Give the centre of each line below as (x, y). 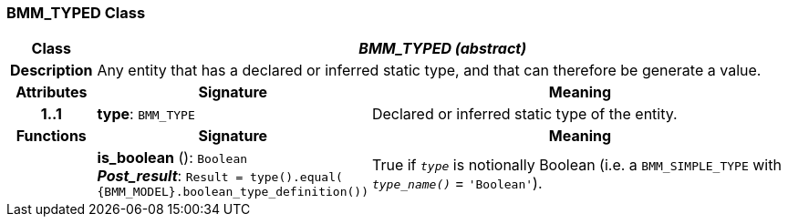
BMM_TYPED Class (76, 13)
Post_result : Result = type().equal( (220, 176)
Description (52, 71)
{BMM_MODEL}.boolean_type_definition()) (233, 192)
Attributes (52, 92)
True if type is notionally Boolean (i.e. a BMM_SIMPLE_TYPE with (576, 164)
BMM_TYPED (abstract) (443, 49)
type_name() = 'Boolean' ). (457, 183)
